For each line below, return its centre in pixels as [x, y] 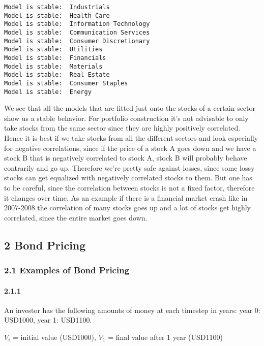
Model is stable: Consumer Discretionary [77, 41]
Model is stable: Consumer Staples [66, 83]
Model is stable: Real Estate [57, 75]
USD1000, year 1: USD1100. [48, 320]
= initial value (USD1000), [54, 337]
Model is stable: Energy [48, 92]
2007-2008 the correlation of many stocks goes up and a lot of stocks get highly [127, 208]
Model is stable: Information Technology [77, 24]
